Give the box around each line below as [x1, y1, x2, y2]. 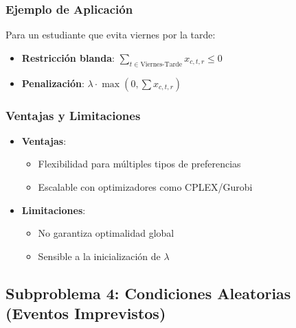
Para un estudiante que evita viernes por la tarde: [5, 27, 216, 42]
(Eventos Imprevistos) [5, 303, 166, 324]
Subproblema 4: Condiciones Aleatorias [5, 282, 291, 303]
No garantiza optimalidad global [38, 226, 174, 240]
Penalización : [21, 75, 84, 90]
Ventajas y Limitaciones [5, 106, 141, 124]
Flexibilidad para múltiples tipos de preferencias [38, 156, 241, 171]
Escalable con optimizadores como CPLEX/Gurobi [38, 180, 253, 194]
